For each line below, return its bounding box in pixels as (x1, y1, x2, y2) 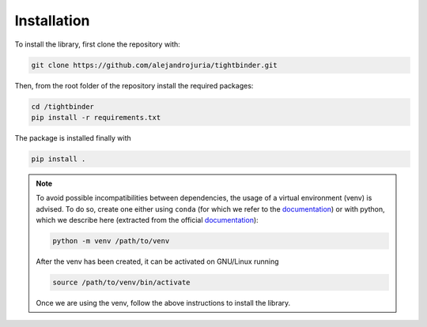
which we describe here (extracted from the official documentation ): (36, 216, 259, 225)
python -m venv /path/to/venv (52, 237, 170, 245)
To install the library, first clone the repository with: (14, 39, 181, 49)
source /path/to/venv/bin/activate (52, 277, 191, 287)
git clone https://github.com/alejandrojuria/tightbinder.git (31, 60, 278, 70)
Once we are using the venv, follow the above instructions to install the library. (36, 298, 291, 307)
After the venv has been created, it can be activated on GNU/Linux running (36, 257, 280, 266)
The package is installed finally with (14, 133, 132, 142)
